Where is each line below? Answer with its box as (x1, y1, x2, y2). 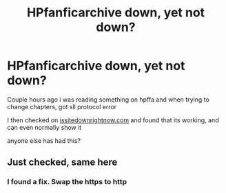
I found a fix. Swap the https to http (7, 177, 127, 187)
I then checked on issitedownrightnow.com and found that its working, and (7, 115, 219, 124)
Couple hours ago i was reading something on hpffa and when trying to (7, 95, 210, 104)
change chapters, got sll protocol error (7, 102, 117, 111)
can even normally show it (7, 123, 82, 131)
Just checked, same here (7, 157, 118, 168)
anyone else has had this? (7, 136, 81, 145)
